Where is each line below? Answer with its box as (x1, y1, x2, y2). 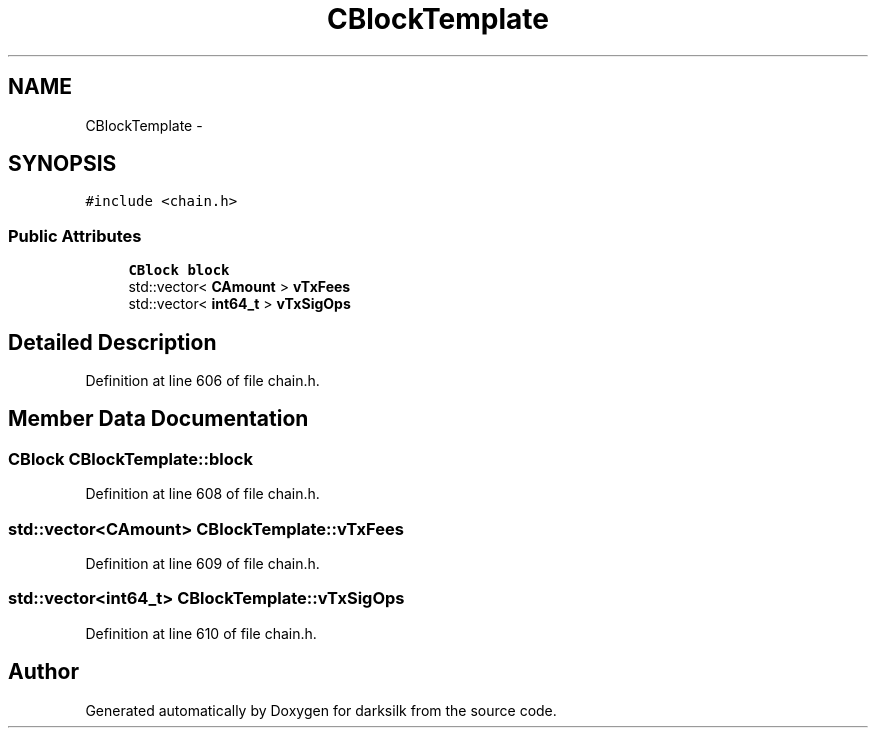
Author (8, 659, 79, 685)
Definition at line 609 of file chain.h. (85, 555, 320, 572)
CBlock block (128, 262, 230, 279)
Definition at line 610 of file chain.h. (85, 624, 317, 642)
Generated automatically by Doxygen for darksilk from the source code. (85, 701, 557, 719)
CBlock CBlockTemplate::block (8, 448, 253, 469)
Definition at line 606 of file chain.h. (85, 372, 320, 390)
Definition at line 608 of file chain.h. (85, 485, 320, 503)
